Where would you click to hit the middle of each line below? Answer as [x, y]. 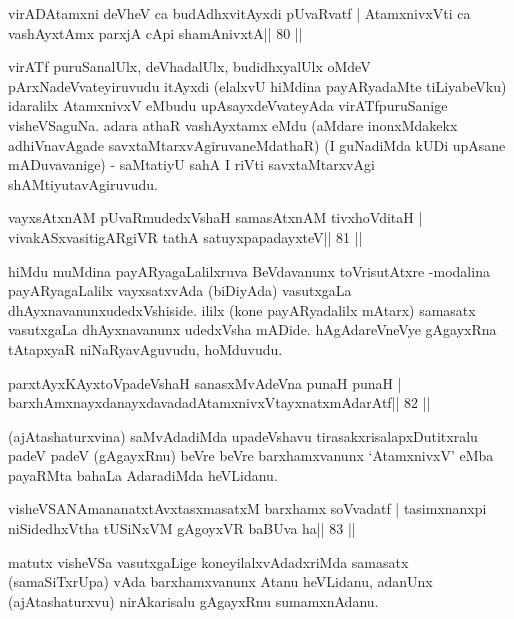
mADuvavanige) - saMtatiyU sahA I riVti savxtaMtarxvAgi [191, 164]
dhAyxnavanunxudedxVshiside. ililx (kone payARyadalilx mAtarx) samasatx [242, 309]
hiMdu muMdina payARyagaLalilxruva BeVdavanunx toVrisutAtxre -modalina [249, 270]
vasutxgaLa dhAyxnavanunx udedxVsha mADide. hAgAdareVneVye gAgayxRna [252, 329]
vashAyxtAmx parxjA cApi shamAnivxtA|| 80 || [155, 32]
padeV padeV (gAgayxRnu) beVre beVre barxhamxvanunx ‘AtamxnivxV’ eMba [251, 455]
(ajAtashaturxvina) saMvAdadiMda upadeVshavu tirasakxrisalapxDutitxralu [243, 435]
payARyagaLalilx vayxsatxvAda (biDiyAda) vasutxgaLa [180, 290]
